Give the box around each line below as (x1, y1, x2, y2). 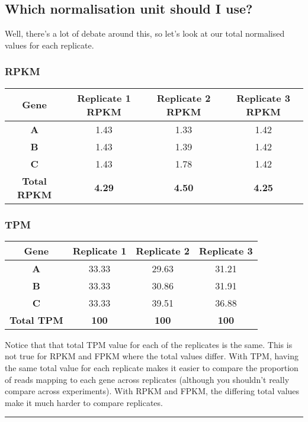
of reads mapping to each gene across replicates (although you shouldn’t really (5, 373, 290, 385)
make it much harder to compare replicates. (5, 396, 163, 408)
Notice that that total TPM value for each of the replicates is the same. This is (5, 338, 293, 350)
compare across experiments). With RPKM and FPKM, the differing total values (5, 385, 300, 397)
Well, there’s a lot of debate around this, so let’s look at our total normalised (5, 27, 285, 40)
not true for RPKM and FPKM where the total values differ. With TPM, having (5, 350, 299, 362)
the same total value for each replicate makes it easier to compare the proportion (5, 362, 299, 374)
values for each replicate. (5, 38, 94, 51)
